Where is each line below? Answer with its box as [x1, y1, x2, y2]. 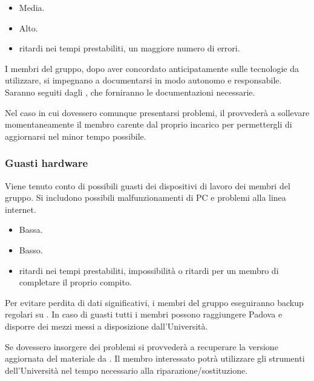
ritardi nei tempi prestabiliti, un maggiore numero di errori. [19, 42, 240, 54]
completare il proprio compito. [19, 276, 132, 288]
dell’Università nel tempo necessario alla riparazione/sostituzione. [5, 363, 248, 376]
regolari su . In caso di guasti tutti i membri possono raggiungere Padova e [5, 308, 283, 321]
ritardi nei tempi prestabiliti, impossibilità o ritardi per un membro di [19, 264, 279, 276]
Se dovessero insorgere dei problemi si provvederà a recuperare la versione [5, 340, 278, 353]
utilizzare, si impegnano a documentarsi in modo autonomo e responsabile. [5, 74, 282, 86]
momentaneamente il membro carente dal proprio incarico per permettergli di [5, 118, 292, 131]
